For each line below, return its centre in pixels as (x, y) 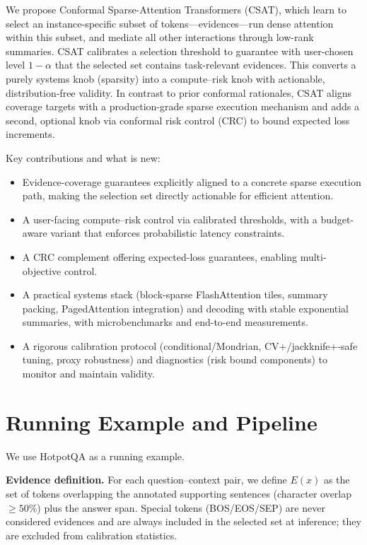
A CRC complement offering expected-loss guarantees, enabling (159, 256)
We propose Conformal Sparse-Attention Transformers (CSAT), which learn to (176, 9)
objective (42, 270)
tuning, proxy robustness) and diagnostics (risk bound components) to (175, 359)
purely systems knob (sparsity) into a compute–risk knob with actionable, (165, 78)
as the (337, 480)
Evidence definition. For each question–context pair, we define (146, 480)
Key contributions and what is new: (83, 157)
